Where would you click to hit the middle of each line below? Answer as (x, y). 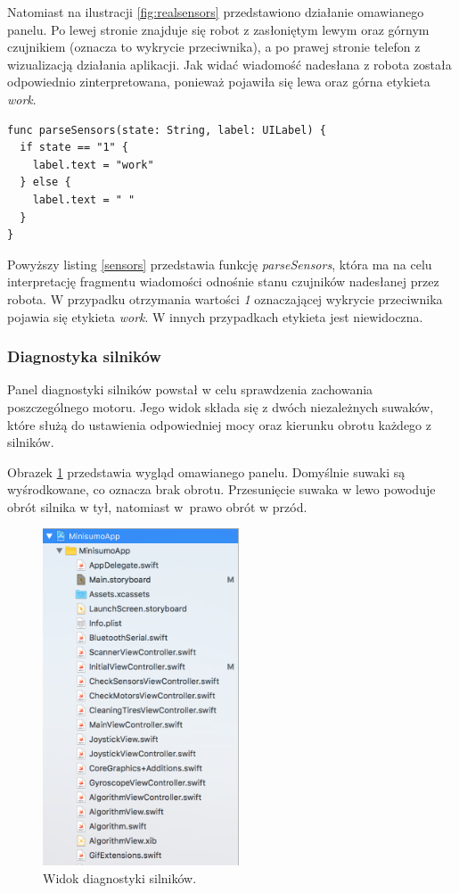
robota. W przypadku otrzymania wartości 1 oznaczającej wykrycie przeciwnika (225, 298)
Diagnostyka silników (84, 356)
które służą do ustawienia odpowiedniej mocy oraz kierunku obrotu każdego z (219, 424)
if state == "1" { (74, 148)
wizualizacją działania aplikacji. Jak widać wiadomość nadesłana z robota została (229, 64)
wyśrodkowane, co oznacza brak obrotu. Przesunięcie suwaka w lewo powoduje (221, 489)
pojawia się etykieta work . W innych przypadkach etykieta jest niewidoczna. (215, 316)
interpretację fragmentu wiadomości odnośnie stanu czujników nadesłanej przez (223, 281)
